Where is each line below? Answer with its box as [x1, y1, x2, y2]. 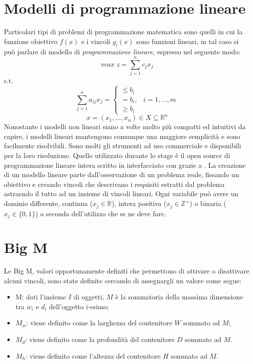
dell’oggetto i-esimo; [49, 301, 109, 311]
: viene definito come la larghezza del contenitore [26, 318, 172, 328]
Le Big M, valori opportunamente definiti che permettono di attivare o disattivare [4, 266, 250, 276]
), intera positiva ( [112, 198, 166, 208]
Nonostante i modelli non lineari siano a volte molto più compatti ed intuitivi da [4, 121, 246, 132]
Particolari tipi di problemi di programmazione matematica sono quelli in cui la [4, 26, 243, 37]
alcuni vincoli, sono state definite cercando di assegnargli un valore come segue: [4, 275, 242, 285]
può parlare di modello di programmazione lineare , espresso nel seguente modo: [4, 46, 241, 56]
